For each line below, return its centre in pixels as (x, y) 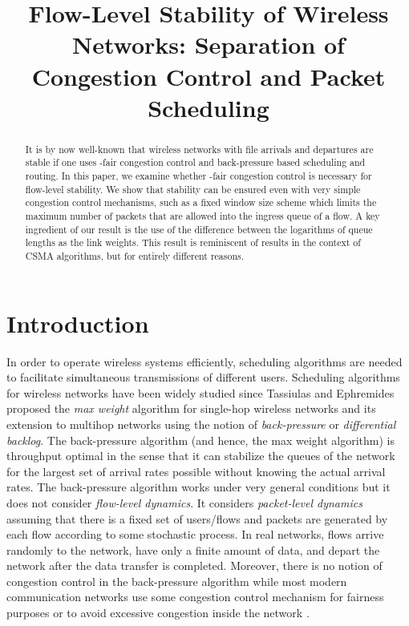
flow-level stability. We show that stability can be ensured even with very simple (193, 189)
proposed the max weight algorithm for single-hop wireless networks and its (191, 408)
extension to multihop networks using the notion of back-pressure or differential (201, 424)
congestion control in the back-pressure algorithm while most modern (177, 581)
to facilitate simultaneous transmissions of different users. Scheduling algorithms (203, 377)
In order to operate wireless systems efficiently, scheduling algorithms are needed (204, 361)
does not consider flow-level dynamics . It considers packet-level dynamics (184, 502)
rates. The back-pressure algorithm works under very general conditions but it (198, 487)
